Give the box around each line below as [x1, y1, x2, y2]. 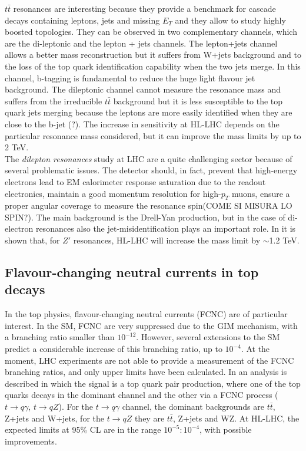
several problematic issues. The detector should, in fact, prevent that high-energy [5, 164, 298, 176]
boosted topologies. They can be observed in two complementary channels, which [5, 25, 297, 38]
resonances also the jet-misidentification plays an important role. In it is [35, 222, 296, 235]
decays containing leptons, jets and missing [5, 14, 160, 26]
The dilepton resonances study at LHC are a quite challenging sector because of [5, 152, 292, 164]
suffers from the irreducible [5, 94, 102, 107]
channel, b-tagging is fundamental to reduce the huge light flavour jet [5, 71, 255, 84]
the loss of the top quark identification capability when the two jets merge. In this [5, 60, 301, 72]
